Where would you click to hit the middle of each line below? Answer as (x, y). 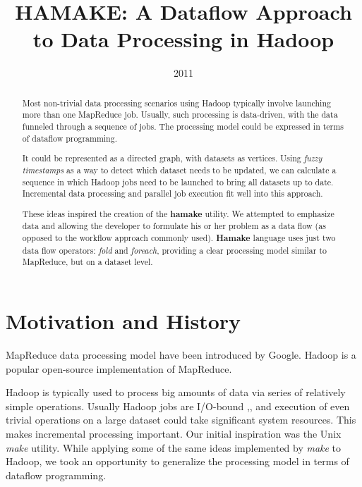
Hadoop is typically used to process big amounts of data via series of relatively (176, 392)
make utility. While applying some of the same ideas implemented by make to (174, 447)
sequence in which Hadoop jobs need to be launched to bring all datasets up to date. (178, 181)
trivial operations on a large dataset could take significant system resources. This (181, 420)
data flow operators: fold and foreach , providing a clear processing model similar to (174, 250)
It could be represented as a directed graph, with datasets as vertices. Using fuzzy (172, 158)
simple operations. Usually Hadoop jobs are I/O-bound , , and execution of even (178, 406)
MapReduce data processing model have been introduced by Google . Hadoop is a (181, 354)
